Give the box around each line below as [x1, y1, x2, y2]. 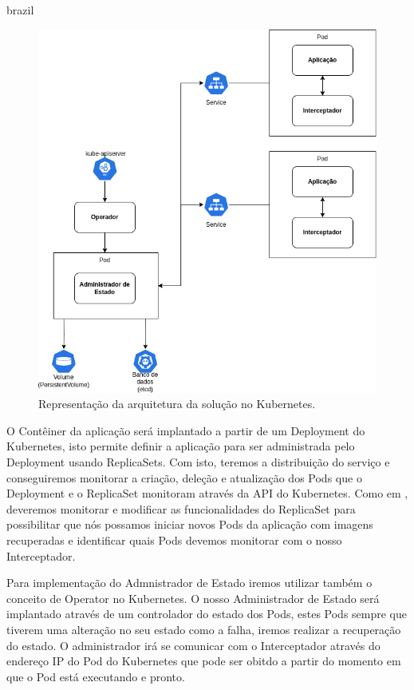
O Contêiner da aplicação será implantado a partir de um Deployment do [6, 422, 365, 438]
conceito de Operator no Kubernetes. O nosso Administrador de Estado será [6, 589, 380, 606]
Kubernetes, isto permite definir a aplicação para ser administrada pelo [6, 438, 355, 454]
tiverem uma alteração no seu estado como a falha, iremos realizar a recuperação [6, 621, 401, 637]
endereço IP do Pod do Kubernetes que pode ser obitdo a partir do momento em [6, 652, 401, 669]
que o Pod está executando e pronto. [6, 668, 185, 684]
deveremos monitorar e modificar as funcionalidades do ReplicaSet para [6, 500, 356, 517]
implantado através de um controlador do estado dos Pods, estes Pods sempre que [6, 605, 408, 622]
